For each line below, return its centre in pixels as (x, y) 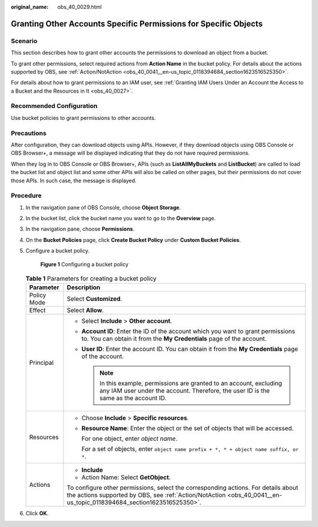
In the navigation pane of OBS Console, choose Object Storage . (103, 207)
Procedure (26, 196)
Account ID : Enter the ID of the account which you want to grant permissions (188, 332)
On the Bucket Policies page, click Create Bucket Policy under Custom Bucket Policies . (133, 240)
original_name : (30, 7)
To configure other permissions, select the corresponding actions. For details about (183, 488)
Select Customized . (95, 299)
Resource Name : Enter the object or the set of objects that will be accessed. (188, 428)
